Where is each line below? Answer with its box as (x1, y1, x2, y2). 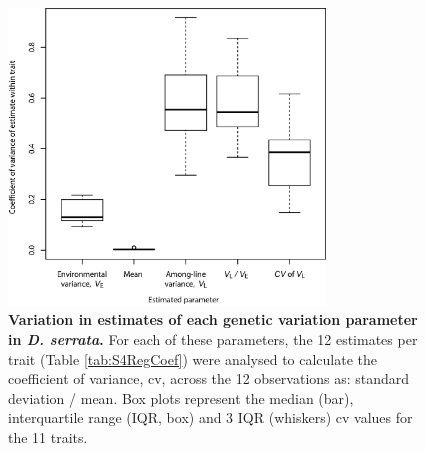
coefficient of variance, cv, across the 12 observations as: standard (8, 368, 410, 389)
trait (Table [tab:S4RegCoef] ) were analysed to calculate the (8, 348, 378, 369)
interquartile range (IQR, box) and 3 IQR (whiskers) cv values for (8, 407, 413, 428)
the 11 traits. (8, 426, 88, 447)
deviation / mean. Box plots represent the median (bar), (8, 387, 354, 408)
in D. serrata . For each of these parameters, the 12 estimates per (8, 329, 418, 349)
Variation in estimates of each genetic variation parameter (8, 309, 418, 330)
